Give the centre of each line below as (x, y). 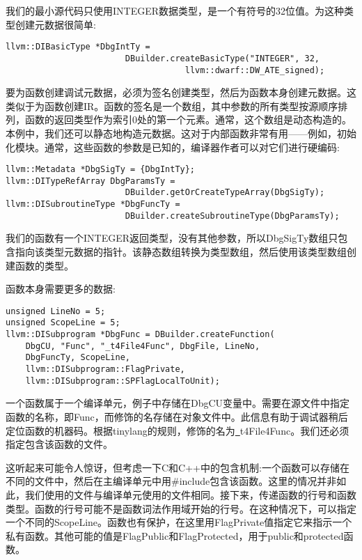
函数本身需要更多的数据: (61, 289)
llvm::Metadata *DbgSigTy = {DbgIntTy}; (101, 170)
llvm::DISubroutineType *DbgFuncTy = (93, 204)
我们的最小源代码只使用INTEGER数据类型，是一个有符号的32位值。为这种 (175, 10)
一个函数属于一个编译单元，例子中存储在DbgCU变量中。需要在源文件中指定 (178, 403)
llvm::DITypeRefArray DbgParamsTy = (90, 181)
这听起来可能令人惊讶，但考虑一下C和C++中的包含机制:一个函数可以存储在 (178, 467)
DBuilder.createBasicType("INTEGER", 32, (222, 58)
